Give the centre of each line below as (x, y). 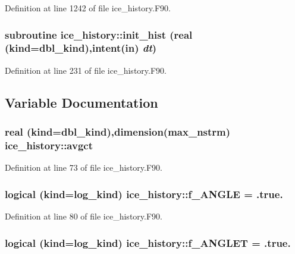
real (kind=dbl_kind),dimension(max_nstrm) (118, 132)
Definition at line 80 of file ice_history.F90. (84, 216)
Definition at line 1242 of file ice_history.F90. (88, 8)
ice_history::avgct (49, 145)
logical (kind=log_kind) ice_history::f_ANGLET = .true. (148, 242)
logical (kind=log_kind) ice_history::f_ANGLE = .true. (144, 194)
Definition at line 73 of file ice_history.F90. (84, 167)
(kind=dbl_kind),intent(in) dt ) (81, 48)
